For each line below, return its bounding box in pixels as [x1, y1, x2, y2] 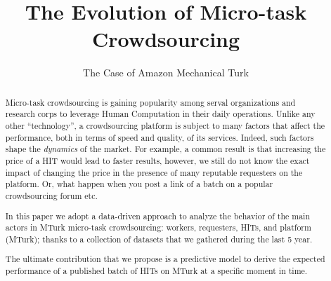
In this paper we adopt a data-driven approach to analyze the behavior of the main [5, 210, 311, 221]
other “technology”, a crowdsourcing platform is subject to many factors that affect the [5, 120, 325, 132]
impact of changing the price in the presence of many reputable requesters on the [5, 166, 303, 178]
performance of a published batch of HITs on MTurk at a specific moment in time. [5, 265, 308, 277]
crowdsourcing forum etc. [5, 189, 98, 201]
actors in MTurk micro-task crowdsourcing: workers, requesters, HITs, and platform [5, 221, 311, 233]
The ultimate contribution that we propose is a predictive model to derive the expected [5, 253, 325, 265]
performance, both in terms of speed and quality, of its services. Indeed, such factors [5, 131, 314, 143]
